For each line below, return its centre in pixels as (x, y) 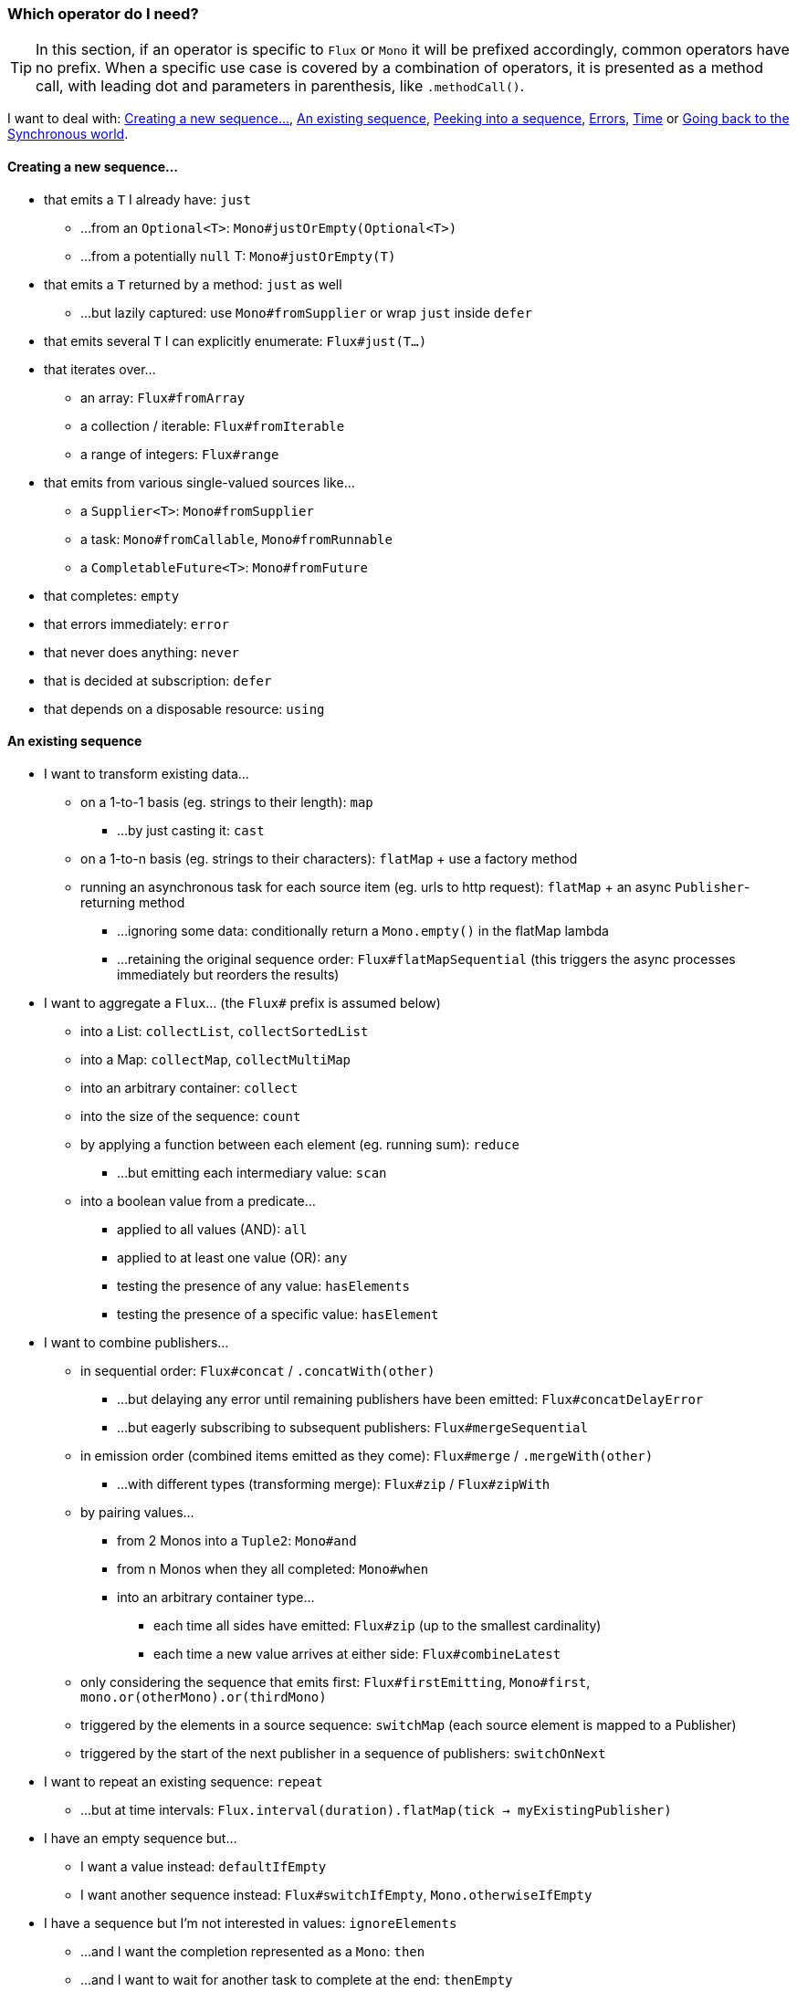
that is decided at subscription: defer (158, 680)
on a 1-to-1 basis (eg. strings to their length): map (227, 802)
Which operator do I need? (103, 14)
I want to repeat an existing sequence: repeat (184, 1781)
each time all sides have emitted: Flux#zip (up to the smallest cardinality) (378, 1625)
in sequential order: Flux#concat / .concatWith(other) (258, 1370)
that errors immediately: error (136, 623)
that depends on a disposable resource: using (184, 708)
